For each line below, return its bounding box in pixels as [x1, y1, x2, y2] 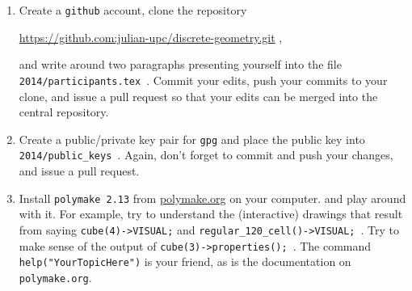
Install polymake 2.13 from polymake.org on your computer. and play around [19, 189, 406, 206]
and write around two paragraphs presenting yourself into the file [19, 56, 342, 73]
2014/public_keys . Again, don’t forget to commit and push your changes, [19, 146, 393, 163]
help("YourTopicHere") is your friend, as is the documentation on [19, 253, 351, 270]
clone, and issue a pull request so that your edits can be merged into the [19, 87, 378, 104]
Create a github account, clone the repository [19, 2, 247, 18]
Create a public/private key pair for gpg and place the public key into [19, 130, 365, 147]
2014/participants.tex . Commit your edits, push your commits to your [19, 71, 388, 88]
